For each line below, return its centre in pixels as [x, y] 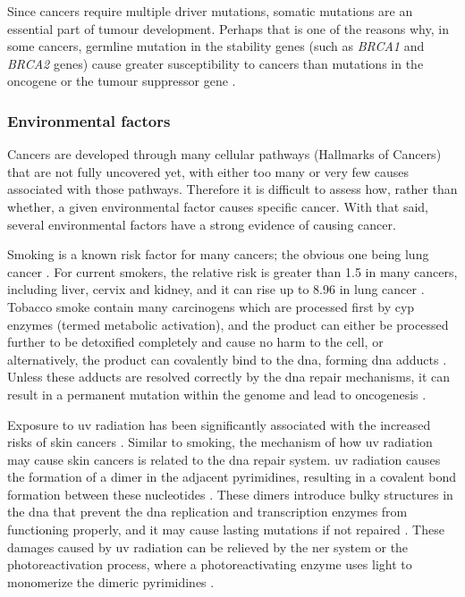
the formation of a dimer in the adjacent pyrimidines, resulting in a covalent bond [232, 477]
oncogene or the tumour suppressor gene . [122, 81]
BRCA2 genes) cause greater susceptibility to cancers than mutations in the [216, 63]
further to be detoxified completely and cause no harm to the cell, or [195, 342]
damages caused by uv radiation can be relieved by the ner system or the [208, 547]
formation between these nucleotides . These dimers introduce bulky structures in [230, 494]
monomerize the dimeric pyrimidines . [111, 581]
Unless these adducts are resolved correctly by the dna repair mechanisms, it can [229, 377]
